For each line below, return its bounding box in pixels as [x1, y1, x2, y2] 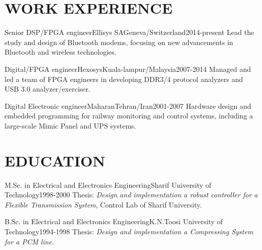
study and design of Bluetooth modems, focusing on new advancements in [5, 36, 233, 47]
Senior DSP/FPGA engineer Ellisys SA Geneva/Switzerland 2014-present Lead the [5, 27, 254, 37]
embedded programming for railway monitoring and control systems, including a [5, 110, 253, 121]
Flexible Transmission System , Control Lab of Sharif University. [5, 199, 202, 210]
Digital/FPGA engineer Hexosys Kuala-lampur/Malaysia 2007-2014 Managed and [5, 63, 251, 74]
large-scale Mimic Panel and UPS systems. [5, 120, 136, 131]
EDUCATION [5, 150, 106, 171]
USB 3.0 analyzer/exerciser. [5, 84, 90, 94]
